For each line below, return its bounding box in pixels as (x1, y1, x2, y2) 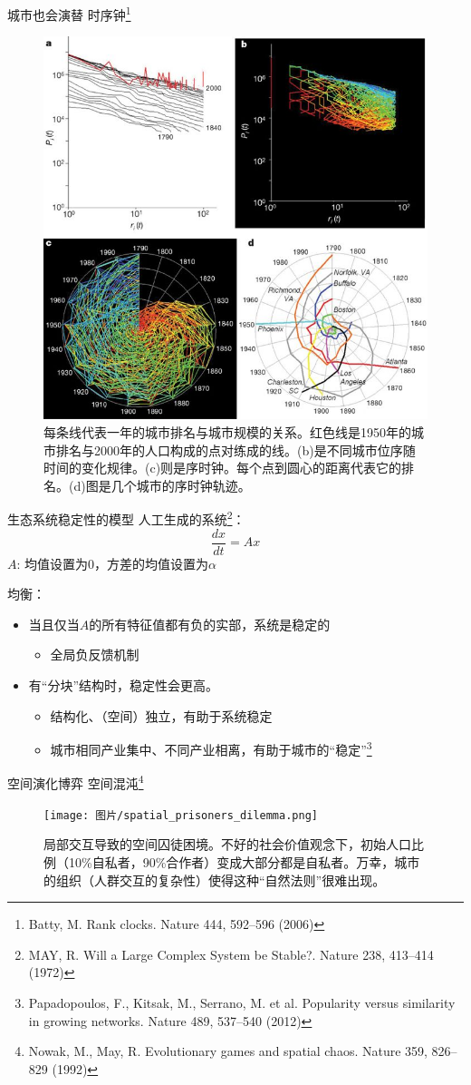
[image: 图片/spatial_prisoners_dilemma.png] (43, 808, 318, 822)
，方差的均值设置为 (94, 553, 209, 572)
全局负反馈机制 (50, 645, 139, 664)
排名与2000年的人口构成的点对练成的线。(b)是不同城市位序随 (55, 440, 416, 459)
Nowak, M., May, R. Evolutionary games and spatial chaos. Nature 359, (28, 1041, 428, 1061)
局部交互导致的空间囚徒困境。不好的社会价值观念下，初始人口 (43, 835, 411, 854)
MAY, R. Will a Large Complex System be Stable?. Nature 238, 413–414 (28, 944, 434, 963)
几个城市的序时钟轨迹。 (111, 475, 251, 494)
